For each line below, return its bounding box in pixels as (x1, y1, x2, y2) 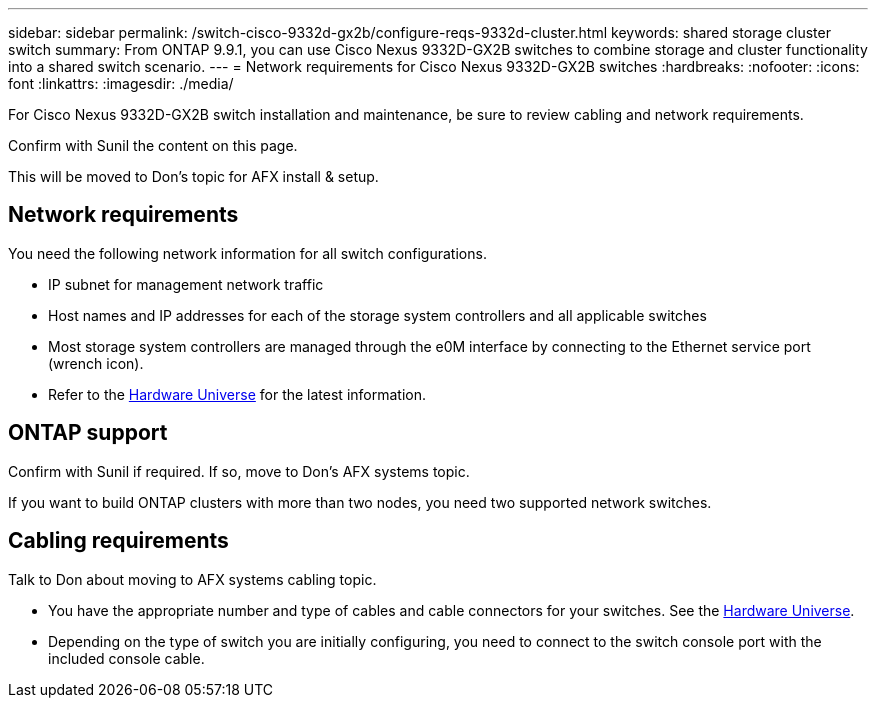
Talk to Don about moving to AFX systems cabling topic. (8, 570, 377, 588)
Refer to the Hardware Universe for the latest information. (48, 385, 426, 403)
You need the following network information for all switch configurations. (8, 244, 487, 262)
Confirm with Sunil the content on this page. (8, 137, 298, 154)
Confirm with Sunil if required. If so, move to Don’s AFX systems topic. (8, 462, 470, 480)
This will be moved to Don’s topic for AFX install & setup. (8, 168, 379, 185)
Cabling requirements (8, 528, 229, 554)
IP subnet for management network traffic (48, 275, 324, 293)
